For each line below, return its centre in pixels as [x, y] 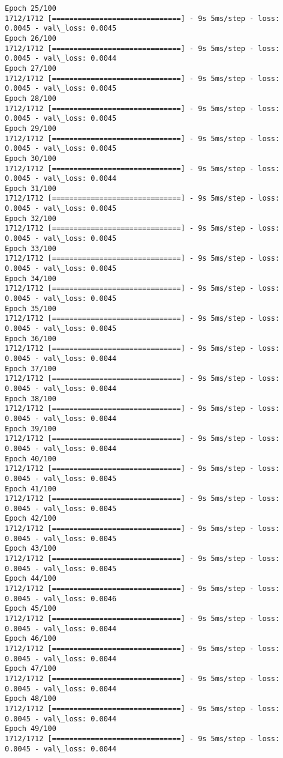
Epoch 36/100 [31, 338]
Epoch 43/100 [31, 549]
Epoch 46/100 [31, 639]
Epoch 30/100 [31, 158]
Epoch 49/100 [31, 729]
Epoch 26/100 [31, 38]
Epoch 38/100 [31, 399]
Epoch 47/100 [31, 669]
